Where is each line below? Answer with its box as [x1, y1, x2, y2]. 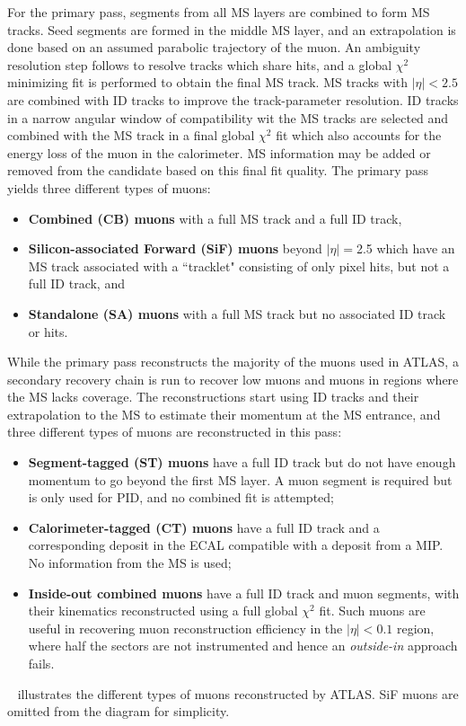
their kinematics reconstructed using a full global [28, 601, 298, 620]
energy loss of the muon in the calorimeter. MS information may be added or [7, 143, 431, 162]
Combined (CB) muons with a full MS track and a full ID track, [28, 208, 402, 227]
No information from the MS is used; [28, 553, 232, 572]
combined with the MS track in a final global [7, 126, 255, 145]
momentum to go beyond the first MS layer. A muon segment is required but [28, 470, 453, 489]
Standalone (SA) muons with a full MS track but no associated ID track [28, 304, 446, 323]
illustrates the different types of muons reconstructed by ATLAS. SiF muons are [17, 684, 459, 703]
